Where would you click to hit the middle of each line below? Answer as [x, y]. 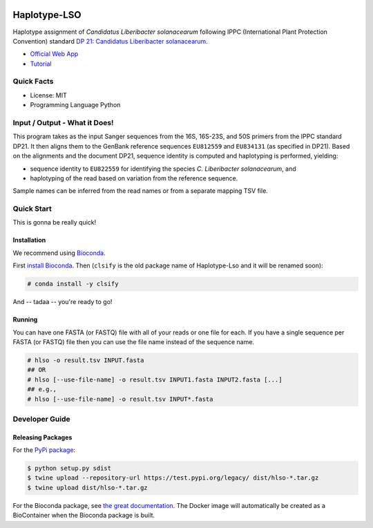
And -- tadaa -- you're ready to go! [63, 302]
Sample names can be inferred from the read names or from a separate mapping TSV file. [141, 191]
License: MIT [48, 95]
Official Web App [54, 54]
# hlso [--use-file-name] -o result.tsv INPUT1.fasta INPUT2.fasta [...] [155, 379]
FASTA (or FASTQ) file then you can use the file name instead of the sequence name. [134, 341]
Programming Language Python [75, 105]
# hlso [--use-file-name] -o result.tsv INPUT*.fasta [120, 399]
